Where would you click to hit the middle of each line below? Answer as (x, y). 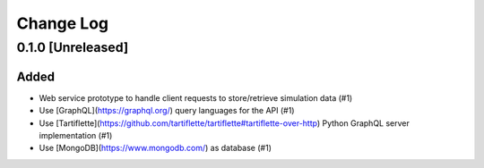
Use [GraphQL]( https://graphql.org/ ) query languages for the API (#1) (167, 111)
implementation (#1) (76, 135)
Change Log (63, 23)
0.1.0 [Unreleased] (73, 47)
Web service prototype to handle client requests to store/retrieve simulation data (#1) (196, 97)
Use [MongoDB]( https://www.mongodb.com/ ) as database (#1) (156, 148)
